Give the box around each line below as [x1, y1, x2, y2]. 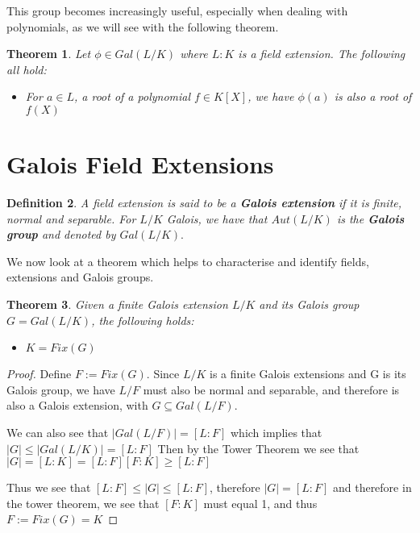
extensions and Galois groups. [6, 269, 154, 285]
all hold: [6, 60, 47, 77]
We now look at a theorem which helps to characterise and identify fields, [6, 252, 369, 269]
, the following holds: [91, 311, 194, 328]
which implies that [230, 424, 322, 441]
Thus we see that [6, 479, 91, 496]
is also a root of [334, 88, 412, 105]
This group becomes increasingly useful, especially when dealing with [6, 2, 348, 19]
